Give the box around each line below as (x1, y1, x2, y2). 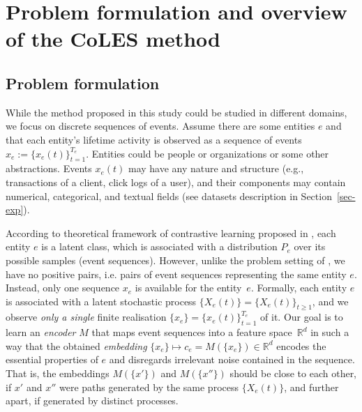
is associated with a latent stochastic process (6, 293, 197, 308)
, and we (312, 293, 349, 308)
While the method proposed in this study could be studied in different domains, (6, 105, 347, 119)
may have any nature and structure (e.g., (128, 161, 304, 176)
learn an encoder (6, 325, 76, 339)
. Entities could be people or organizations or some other (86, 146, 329, 160)
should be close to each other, (229, 366, 357, 381)
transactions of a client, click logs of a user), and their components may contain (6, 174, 346, 189)
